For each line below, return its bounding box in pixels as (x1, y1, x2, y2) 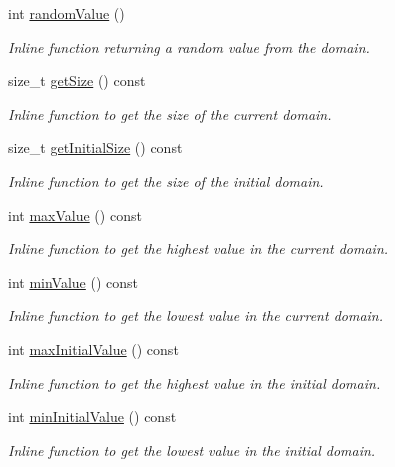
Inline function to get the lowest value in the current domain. (8, 305, 384, 326)
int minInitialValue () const (8, 406, 177, 427)
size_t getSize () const (8, 70, 146, 91)
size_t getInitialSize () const (8, 137, 183, 158)
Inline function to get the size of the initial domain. (8, 170, 324, 191)
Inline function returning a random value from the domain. (8, 36, 370, 57)
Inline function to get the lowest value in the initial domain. (8, 439, 376, 460)
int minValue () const (8, 271, 138, 292)
